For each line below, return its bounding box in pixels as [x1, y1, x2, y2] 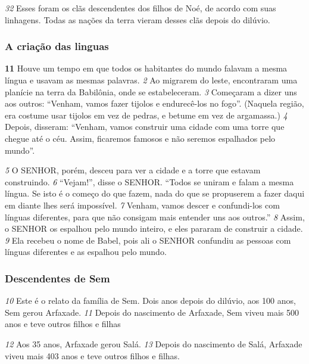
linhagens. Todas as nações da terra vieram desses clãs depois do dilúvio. [5, 13, 270, 26]
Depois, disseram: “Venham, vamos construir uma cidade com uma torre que [5, 120, 285, 133]
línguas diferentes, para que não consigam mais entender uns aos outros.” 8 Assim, [5, 210, 305, 223]
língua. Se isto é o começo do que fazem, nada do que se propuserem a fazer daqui [5, 187, 305, 200]
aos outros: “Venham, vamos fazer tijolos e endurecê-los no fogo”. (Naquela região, [5, 97, 304, 110]
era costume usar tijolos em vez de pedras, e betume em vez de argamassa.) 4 [5, 108, 288, 121]
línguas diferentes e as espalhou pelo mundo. [5, 245, 167, 258]
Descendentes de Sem [5, 270, 110, 285]
